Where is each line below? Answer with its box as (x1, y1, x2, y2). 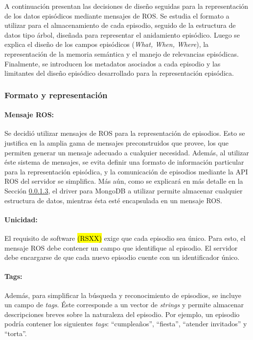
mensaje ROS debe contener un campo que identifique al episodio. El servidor (4, 242, 238, 253)
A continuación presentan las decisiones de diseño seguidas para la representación (4, 1, 249, 11)
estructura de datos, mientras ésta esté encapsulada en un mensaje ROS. (4, 195, 222, 205)
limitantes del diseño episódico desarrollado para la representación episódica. (4, 68, 234, 78)
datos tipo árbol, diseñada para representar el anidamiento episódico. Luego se (4, 29, 240, 40)
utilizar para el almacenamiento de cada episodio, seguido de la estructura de (4, 20, 236, 30)
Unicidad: (4, 214, 38, 224)
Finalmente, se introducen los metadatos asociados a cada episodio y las (4, 58, 221, 68)
